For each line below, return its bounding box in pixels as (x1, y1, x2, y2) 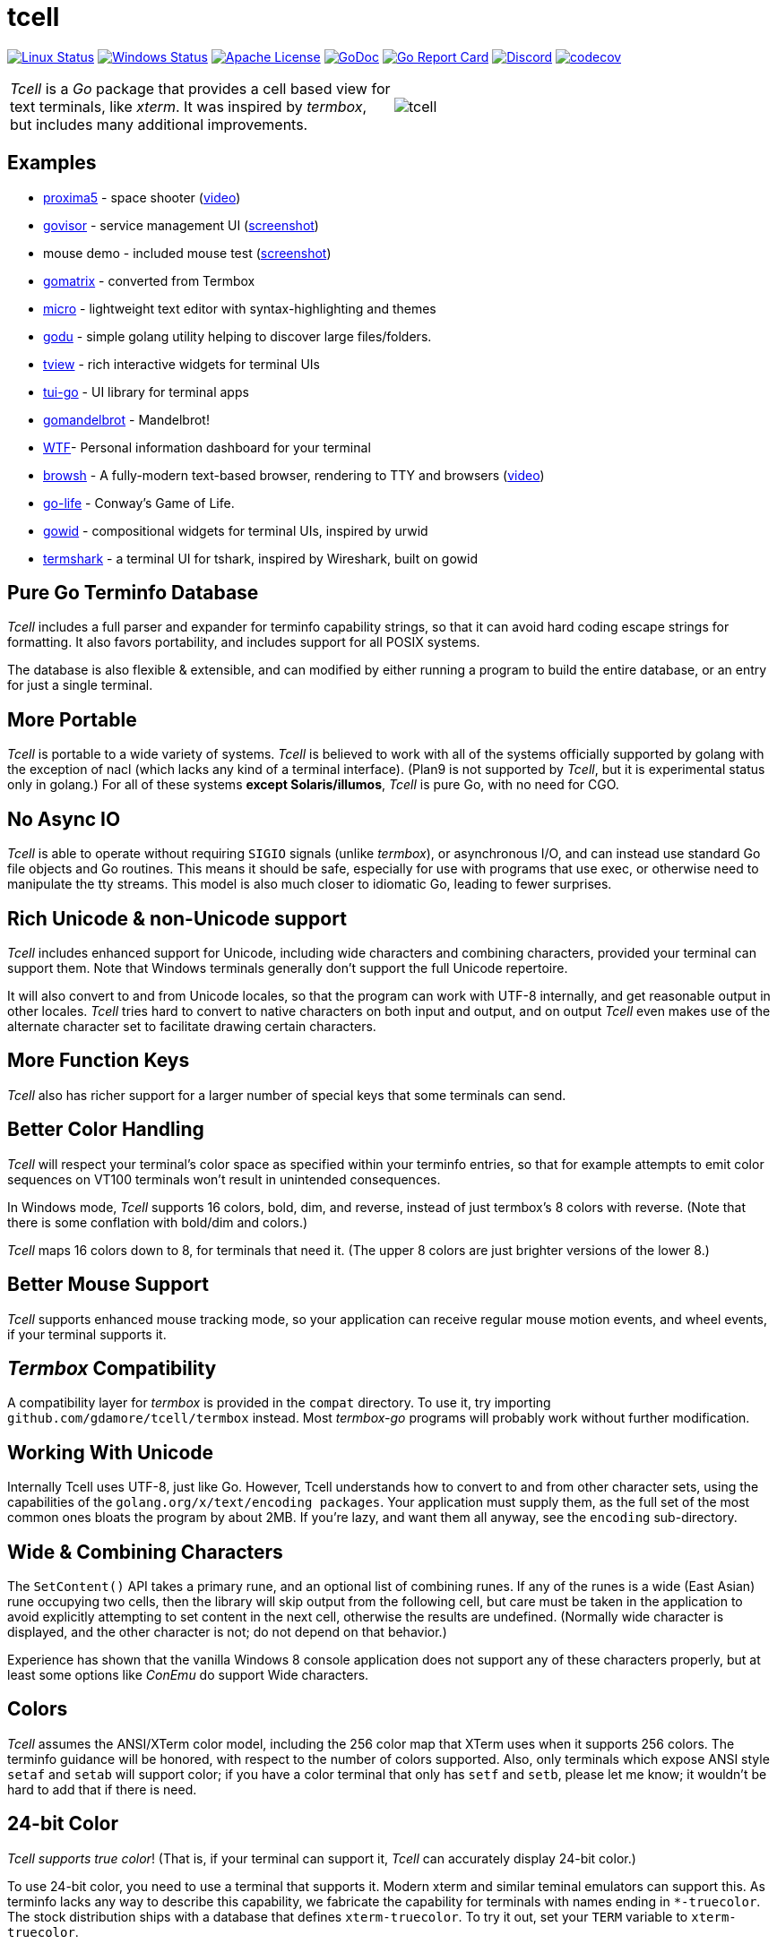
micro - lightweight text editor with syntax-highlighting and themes (43, 300, 436, 316)
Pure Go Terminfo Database (7, 581, 259, 605)
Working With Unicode (7, 1441, 214, 1464)
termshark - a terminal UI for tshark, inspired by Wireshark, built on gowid (43, 550, 478, 566)
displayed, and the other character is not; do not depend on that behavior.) (7, 1624, 447, 1640)
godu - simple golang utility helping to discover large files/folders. (43, 328, 432, 344)
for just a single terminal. (7, 677, 153, 693)
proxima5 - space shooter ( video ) (43, 189, 241, 205)
